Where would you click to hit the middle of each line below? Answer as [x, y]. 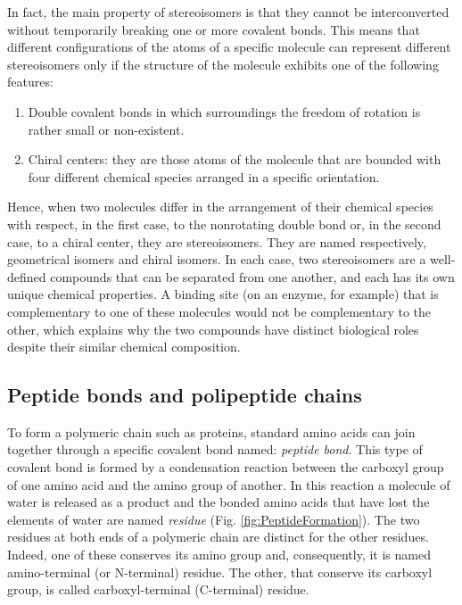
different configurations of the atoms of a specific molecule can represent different [229, 47]
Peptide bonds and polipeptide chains [185, 395]
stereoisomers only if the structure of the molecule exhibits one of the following [223, 64]
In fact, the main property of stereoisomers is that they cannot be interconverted [228, 12]
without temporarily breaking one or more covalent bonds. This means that [214, 29]
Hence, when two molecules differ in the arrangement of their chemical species [220, 207]
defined [27, 276]
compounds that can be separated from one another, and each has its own [252, 276]
